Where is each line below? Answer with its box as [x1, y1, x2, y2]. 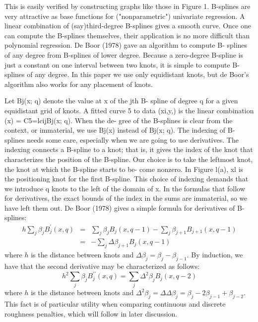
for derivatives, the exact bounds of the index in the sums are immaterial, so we [4, 193, 248, 203]
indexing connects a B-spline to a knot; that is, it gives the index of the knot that [4, 144, 253, 155]
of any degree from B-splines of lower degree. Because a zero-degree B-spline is [4, 49, 243, 60]
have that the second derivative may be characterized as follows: [4, 261, 200, 271]
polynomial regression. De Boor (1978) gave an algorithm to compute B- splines [4, 40, 248, 50]
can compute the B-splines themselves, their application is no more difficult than [4, 30, 250, 40]
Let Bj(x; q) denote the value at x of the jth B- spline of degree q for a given [4, 95, 238, 106]
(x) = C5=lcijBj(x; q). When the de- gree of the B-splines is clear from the [4, 115, 233, 125]
